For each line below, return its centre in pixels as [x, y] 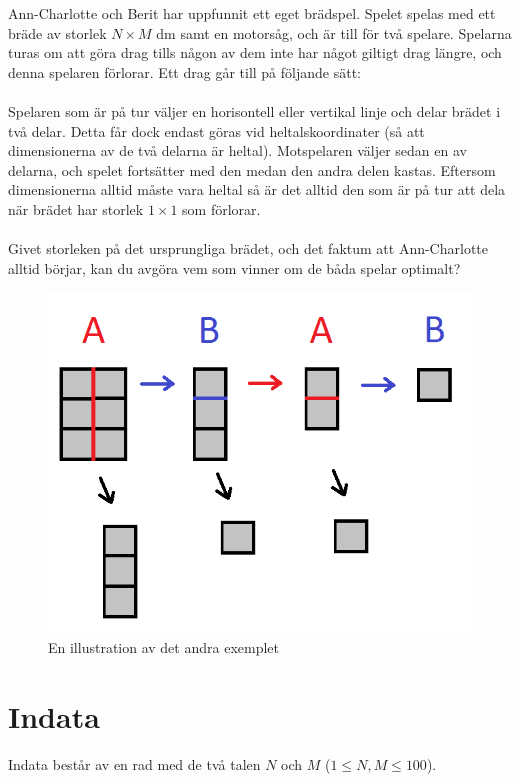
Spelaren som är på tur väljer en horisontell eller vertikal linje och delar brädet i [254, 110]
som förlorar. [221, 208]
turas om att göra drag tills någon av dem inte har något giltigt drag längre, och [255, 52]
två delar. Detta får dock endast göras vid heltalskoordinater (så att [216, 130]
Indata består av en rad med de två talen [134, 763]
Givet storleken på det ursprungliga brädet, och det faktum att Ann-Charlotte [248, 248]
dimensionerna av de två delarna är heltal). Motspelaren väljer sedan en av [237, 150]
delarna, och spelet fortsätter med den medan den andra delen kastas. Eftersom [252, 169]
